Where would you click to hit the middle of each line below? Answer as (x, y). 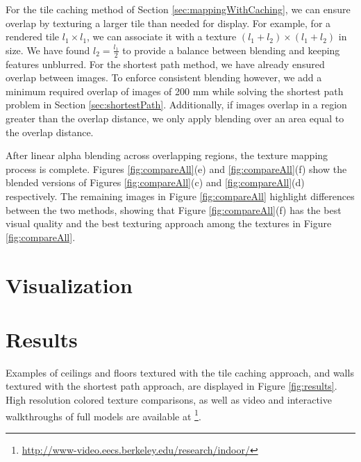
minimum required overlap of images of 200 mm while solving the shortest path (175, 91)
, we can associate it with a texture (162, 36)
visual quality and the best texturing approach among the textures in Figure (169, 223)
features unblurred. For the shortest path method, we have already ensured (165, 64)
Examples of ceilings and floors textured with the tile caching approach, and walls (180, 372)
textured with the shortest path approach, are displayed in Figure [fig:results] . (171, 386)
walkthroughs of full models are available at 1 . (103, 415)
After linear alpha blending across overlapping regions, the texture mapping (167, 155)
